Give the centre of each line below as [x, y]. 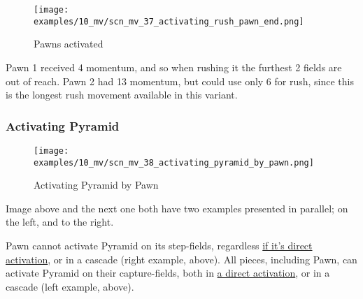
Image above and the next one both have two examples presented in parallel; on [177, 208]
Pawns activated [69, 44]
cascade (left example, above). [70, 286]
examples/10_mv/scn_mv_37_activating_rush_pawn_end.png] [169, 21]
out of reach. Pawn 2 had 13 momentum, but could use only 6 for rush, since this [180, 81]
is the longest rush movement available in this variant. [122, 95]
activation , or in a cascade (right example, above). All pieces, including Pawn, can [181, 259]
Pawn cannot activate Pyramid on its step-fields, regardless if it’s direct [159, 245]
